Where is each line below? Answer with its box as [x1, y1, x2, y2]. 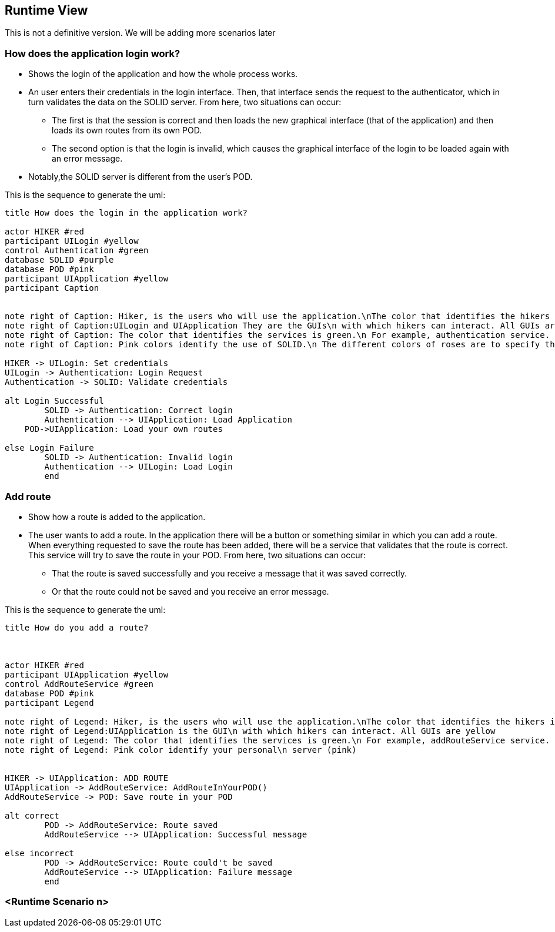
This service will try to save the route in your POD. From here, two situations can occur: [28, 549, 366, 560]
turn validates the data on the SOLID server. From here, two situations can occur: [28, 97, 342, 108]
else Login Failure [5, 443, 94, 453]
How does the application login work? [5, 47, 180, 59]
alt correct [5, 810, 59, 820]
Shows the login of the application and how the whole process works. [28, 69, 298, 79]
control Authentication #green [5, 246, 149, 256]
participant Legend [5, 698, 94, 708]
